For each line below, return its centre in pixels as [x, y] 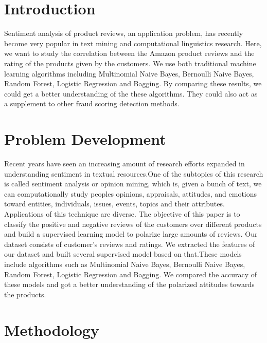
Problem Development [85, 139]
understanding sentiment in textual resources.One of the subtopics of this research [134, 173]
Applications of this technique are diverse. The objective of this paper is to [122, 213]
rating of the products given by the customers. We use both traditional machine [130, 63]
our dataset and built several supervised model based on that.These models [123, 254]
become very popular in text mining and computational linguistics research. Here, [133, 43]
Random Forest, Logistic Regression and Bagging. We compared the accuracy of [131, 274]
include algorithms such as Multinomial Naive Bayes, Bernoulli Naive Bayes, [125, 264]
